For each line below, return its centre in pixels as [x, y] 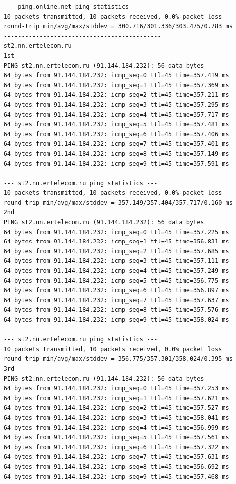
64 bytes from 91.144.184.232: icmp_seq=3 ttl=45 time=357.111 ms [116, 261]
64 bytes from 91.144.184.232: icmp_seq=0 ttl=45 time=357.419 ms [116, 76]
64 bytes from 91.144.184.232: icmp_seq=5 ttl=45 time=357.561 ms [116, 437]
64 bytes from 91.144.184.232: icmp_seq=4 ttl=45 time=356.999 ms [116, 427]
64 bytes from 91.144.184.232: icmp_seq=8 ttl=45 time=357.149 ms [116, 153]
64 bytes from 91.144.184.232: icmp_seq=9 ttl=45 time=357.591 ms [116, 163]
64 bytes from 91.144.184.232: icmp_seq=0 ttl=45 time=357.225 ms [116, 232]
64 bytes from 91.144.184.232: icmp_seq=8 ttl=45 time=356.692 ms [116, 466]
